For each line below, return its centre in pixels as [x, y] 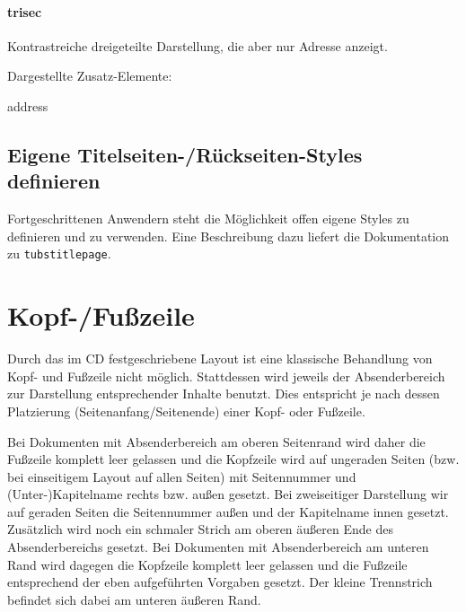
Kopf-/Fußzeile [101, 315]
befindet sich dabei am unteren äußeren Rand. [134, 599]
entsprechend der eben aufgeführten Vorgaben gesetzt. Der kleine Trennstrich [220, 582]
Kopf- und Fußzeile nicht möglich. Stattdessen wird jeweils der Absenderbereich [226, 376]
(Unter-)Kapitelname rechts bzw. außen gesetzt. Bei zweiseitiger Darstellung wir [228, 494]
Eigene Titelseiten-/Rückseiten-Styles [185, 154]
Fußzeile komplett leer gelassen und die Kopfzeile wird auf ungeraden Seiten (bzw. [233, 459]
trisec [25, 11]
